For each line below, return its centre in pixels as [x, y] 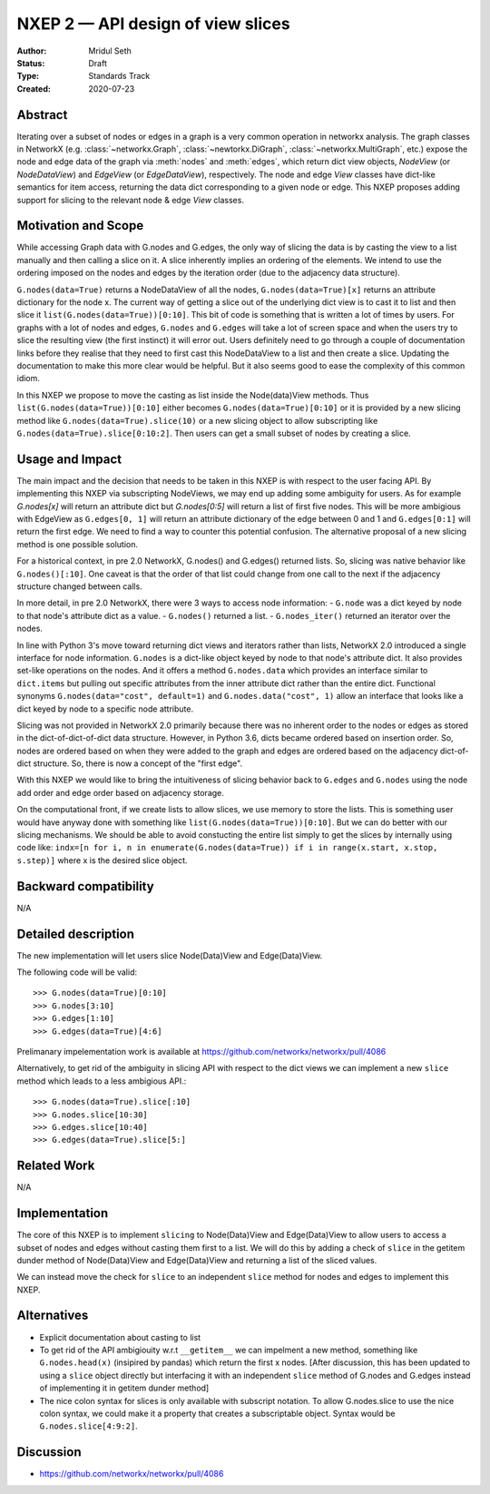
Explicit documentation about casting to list [120, 1337]
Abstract [42, 115]
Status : [31, 63]
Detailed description [76, 934]
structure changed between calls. [79, 586]
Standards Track [119, 76]
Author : [32, 51]
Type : [28, 76]
